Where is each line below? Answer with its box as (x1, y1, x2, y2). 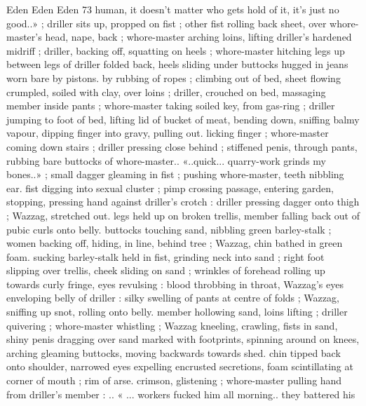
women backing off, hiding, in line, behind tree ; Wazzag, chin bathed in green (6, 236, 343, 250)
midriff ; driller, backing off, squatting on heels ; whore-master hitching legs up (6, 43, 345, 57)
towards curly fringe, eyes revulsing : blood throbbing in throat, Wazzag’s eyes (6, 276, 344, 291)
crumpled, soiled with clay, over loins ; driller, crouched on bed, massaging (6, 84, 326, 99)
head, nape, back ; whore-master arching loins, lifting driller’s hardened (45, 29, 352, 44)
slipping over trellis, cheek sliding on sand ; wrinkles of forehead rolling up (6, 263, 325, 278)
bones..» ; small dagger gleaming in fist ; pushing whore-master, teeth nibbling (6, 167, 344, 182)
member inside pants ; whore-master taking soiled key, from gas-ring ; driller (6, 98, 335, 113)
